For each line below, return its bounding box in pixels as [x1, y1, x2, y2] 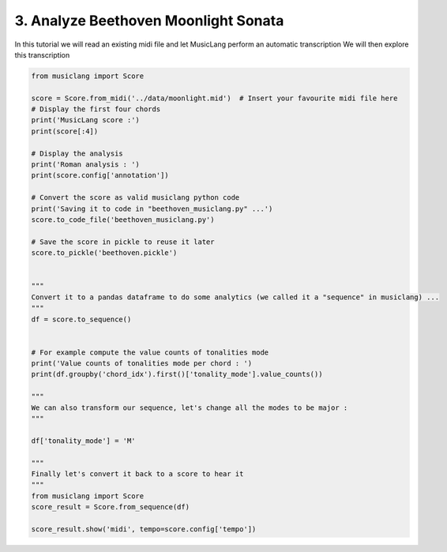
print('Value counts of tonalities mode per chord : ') [31, 359, 253, 368]
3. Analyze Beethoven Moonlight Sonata [14, 12, 284, 29]
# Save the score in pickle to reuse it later [31, 237, 215, 246]
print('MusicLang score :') [31, 115, 140, 125]
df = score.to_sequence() [31, 314, 132, 324]
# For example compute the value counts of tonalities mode [31, 347, 269, 357]
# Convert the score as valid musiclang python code [31, 193, 240, 202]
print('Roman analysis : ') [31, 160, 140, 169]
